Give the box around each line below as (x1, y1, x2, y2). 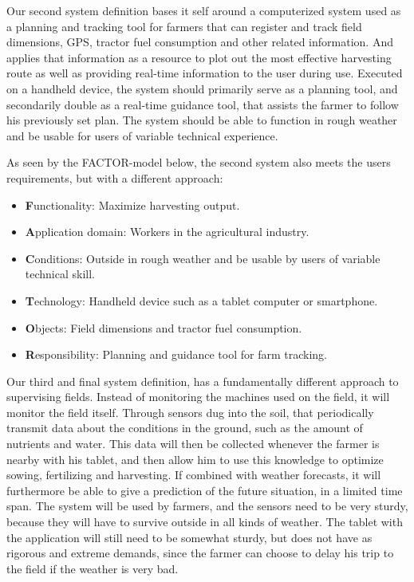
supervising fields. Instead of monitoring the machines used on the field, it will (6, 388, 390, 405)
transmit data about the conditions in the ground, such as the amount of (6, 419, 363, 436)
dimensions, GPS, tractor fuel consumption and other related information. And (6, 33, 393, 50)
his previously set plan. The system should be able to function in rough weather (6, 112, 397, 128)
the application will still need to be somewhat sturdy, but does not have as (6, 529, 373, 545)
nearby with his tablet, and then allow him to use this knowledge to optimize (6, 450, 384, 467)
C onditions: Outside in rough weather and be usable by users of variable (25, 250, 380, 266)
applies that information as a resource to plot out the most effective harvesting (6, 49, 392, 65)
